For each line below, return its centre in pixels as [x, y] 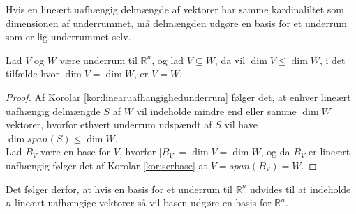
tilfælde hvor [33, 74]
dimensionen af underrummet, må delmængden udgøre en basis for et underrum [176, 23]
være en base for [76, 152]
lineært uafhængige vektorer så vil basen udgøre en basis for [143, 202]
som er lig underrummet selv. [68, 37]
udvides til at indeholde [300, 189]
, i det [332, 60]
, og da [275, 152]
